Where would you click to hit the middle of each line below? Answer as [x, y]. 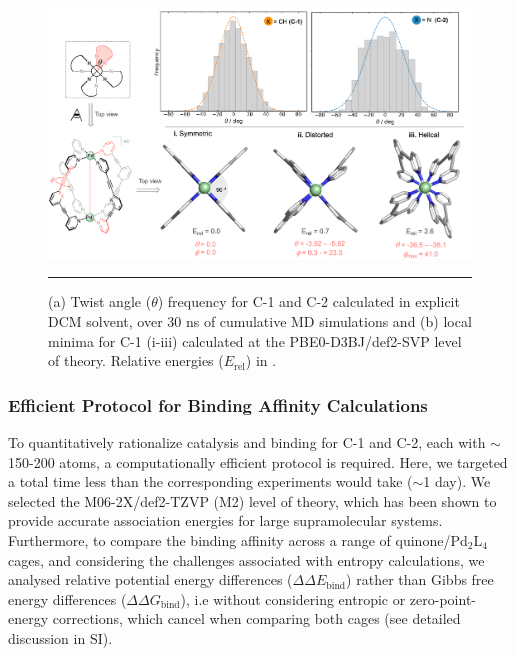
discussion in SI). [60, 637]
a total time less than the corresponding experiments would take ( [210, 481]
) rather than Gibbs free [420, 579]
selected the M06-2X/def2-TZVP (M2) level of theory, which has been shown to [252, 500]
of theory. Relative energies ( [136, 360]
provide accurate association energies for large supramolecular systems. [225, 520]
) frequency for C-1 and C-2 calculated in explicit [308, 301]
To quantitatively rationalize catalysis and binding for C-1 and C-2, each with [247, 441]
